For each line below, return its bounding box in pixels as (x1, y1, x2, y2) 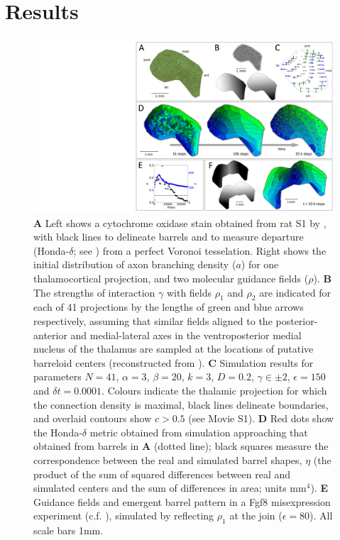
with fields (166, 285, 212, 299)
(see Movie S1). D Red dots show (188, 411, 334, 426)
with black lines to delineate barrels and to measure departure (33, 229, 304, 244)
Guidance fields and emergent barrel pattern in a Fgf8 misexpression (33, 494, 331, 509)
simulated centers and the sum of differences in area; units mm (33, 480, 307, 495)
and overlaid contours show (33, 411, 152, 426)
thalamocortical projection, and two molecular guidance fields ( (33, 271, 309, 286)
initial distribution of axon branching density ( (33, 257, 236, 272)
